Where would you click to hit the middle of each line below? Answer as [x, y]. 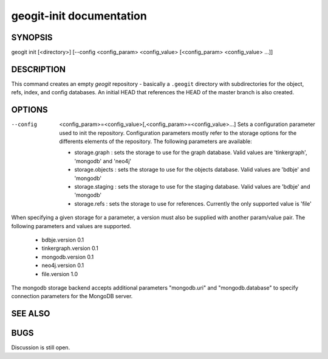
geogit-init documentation [79, 16]
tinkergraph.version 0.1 [70, 248]
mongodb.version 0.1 [68, 257]
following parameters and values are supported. [71, 226]
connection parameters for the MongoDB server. [72, 296]
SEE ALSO [31, 314]
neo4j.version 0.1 [63, 265]
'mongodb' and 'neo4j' [103, 161]
